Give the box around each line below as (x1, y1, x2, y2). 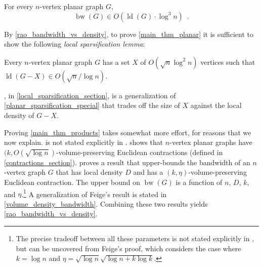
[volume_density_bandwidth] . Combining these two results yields (4, 198, 208, 209)
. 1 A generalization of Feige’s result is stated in (21, 187, 167, 199)
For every (4, 1, 33, 11)
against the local (190, 100, 242, 110)
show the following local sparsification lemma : (4, 39, 145, 49)
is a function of (176, 176, 223, 187)
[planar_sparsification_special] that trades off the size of (4, 100, 180, 110)
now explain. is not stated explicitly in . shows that (4, 137, 163, 147)
